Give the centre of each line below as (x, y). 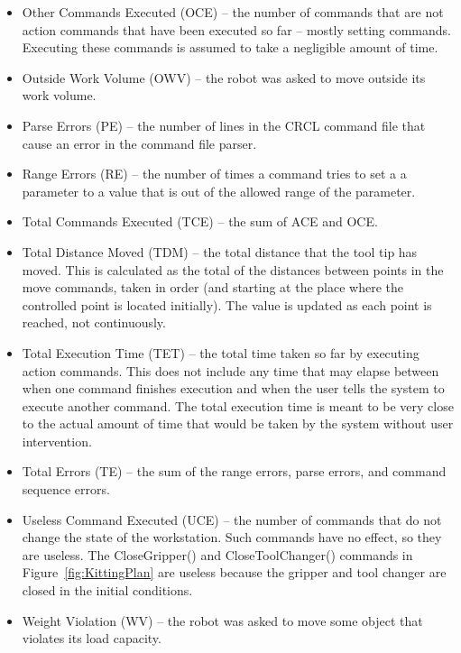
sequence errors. (66, 489)
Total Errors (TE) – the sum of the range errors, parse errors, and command (234, 471)
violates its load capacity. (92, 638)
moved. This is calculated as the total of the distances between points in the (233, 269)
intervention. (57, 441)
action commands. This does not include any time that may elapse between (230, 370)
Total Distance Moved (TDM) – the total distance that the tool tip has (220, 251)
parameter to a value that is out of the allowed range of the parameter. (219, 191)
